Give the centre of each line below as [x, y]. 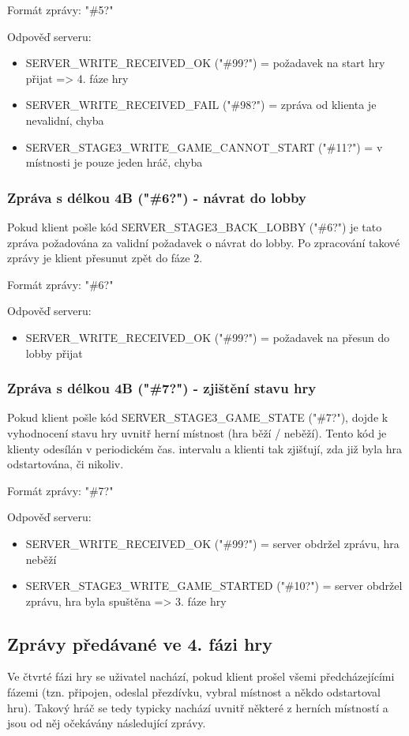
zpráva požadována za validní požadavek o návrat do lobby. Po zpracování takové [204, 242]
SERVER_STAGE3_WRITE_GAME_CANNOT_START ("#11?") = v [204, 146]
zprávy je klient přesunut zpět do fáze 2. [105, 258]
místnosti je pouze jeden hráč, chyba [114, 162]
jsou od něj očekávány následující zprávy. [107, 723]
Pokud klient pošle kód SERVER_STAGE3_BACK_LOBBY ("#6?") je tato [195, 226]
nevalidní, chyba [65, 120]
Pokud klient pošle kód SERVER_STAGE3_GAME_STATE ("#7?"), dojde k [198, 417]
